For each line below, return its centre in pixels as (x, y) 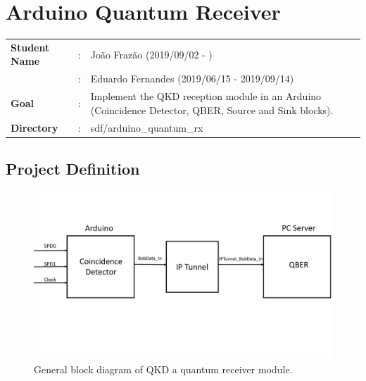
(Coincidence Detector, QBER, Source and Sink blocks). (212, 110)
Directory (34, 127)
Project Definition (73, 169)
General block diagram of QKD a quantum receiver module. (163, 369)
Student (30, 47)
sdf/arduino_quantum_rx (147, 127)
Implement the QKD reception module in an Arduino (206, 96)
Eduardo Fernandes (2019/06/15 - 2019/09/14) (192, 79)
